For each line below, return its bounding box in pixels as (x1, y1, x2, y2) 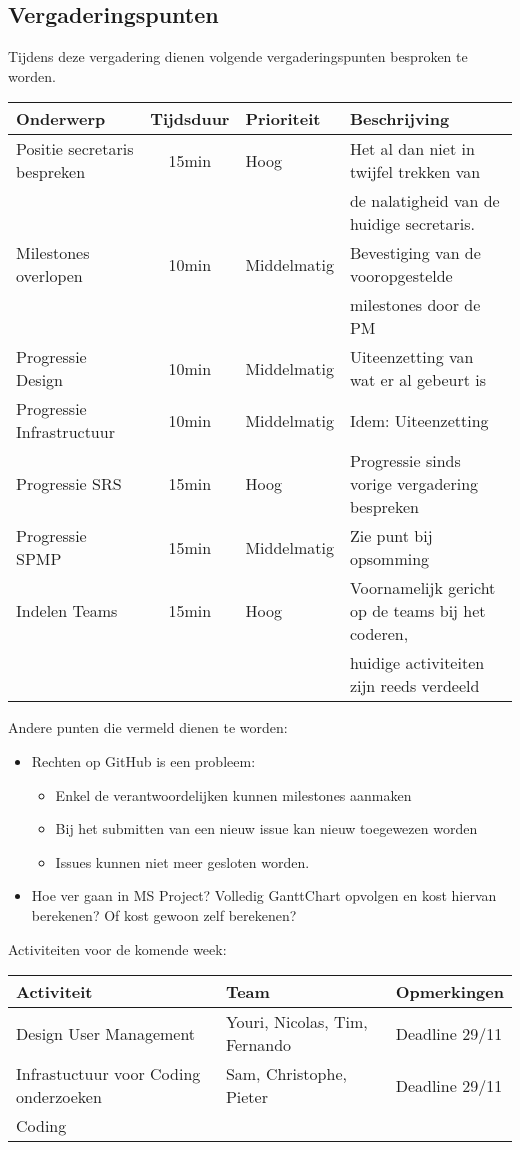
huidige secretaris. (349, 212, 476, 236)
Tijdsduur (150, 107, 230, 131)
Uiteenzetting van (349, 345, 474, 369)
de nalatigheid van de (349, 189, 500, 213)
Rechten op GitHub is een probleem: (31, 750, 256, 771)
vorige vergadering (349, 472, 479, 496)
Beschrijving (349, 107, 450, 131)
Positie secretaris (16, 137, 134, 161)
